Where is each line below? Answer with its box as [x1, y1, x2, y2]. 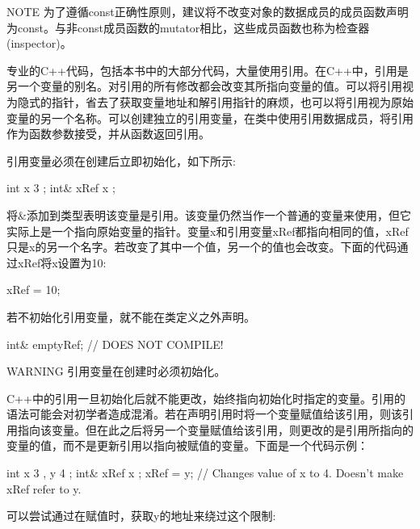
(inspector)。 [6, 35, 72, 52]
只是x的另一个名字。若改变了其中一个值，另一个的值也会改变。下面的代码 [6, 238, 397, 255]
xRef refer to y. [6, 480, 82, 497]
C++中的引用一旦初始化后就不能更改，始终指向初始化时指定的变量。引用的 [6, 389, 405, 406]
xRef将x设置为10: [17, 254, 107, 271]
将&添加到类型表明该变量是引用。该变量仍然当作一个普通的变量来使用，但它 [6, 206, 411, 223]
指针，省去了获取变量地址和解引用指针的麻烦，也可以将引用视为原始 [51, 93, 414, 110]
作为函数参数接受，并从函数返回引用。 [6, 125, 210, 142]
